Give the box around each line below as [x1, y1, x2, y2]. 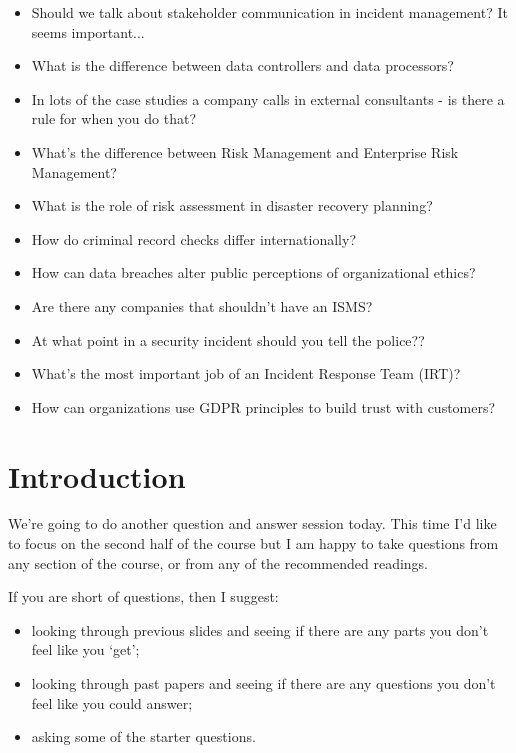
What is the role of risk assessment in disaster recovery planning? [31, 195, 433, 216]
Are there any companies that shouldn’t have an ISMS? [31, 295, 373, 316]
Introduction [8, 455, 186, 496]
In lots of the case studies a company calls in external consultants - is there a [31, 88, 505, 109]
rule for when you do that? [31, 108, 197, 129]
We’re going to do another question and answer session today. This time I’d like [8, 513, 497, 534]
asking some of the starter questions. [31, 726, 256, 747]
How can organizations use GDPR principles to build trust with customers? [31, 396, 496, 417]
